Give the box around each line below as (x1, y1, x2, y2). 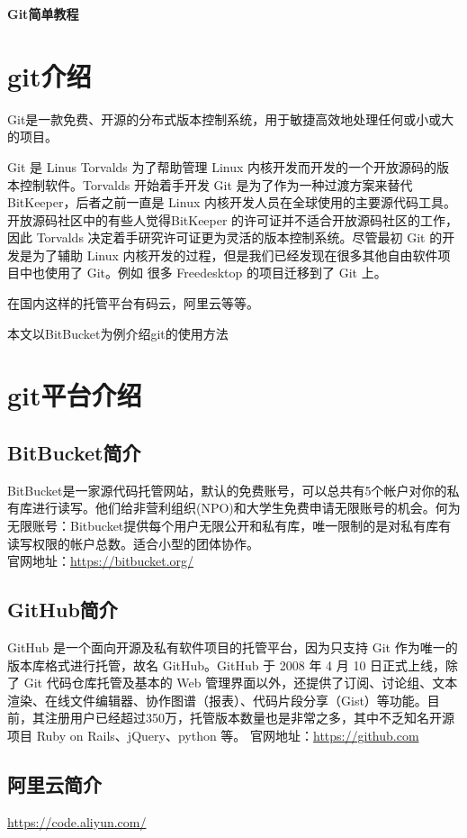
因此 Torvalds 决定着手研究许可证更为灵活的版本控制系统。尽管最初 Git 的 (7, 228, 443, 247)
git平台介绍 (7, 377, 142, 414)
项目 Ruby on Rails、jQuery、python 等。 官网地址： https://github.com (7, 725, 419, 744)
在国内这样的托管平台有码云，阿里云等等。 (7, 294, 259, 313)
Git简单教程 (7, 5, 79, 23)
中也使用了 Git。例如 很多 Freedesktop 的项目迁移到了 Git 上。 (19, 263, 387, 282)
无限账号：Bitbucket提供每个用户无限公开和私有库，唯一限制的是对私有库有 (7, 516, 452, 535)
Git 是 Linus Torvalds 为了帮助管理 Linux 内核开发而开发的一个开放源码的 (7, 157, 437, 176)
